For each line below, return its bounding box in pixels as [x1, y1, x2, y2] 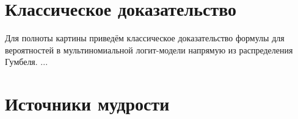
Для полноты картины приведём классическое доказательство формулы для [5, 32, 285, 44]
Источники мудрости [5, 91, 170, 116]
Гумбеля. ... [5, 55, 48, 68]
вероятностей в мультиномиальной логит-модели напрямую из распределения [5, 43, 293, 56]
